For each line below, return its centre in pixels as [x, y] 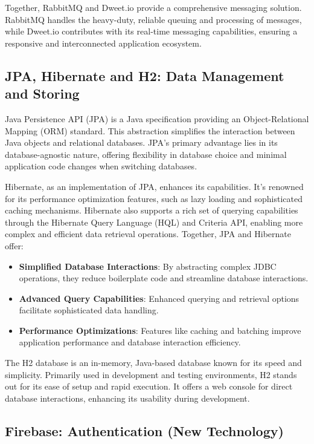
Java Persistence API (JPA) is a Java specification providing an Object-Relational [157, 118]
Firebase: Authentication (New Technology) [144, 430]
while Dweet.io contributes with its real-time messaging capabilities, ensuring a [151, 31]
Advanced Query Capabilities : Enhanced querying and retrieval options [159, 298]
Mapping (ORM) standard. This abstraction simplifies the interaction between [150, 130]
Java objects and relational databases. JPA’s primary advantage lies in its [141, 142]
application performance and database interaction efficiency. [130, 342]
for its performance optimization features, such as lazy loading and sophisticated [154, 198]
